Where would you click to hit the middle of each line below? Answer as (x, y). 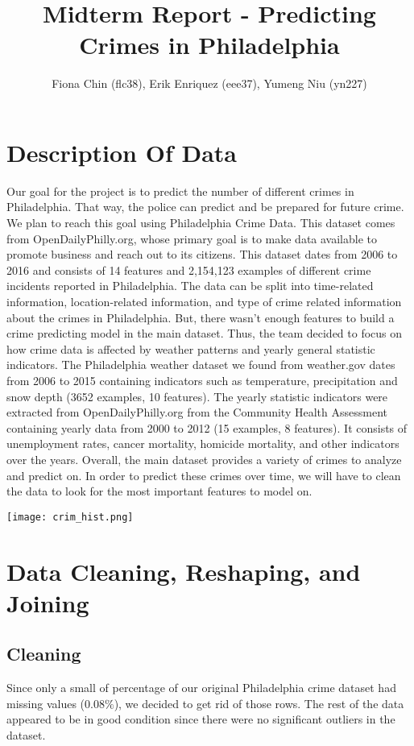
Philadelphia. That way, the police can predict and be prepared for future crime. (205, 207)
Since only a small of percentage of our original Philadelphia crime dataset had (201, 688)
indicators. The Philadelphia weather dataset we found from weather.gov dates (201, 365)
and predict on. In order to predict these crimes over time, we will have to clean (204, 475)
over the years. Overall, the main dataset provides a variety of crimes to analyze (204, 459)
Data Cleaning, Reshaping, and (184, 571)
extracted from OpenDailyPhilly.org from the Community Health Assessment (197, 412)
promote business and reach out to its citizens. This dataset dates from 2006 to (202, 254)
